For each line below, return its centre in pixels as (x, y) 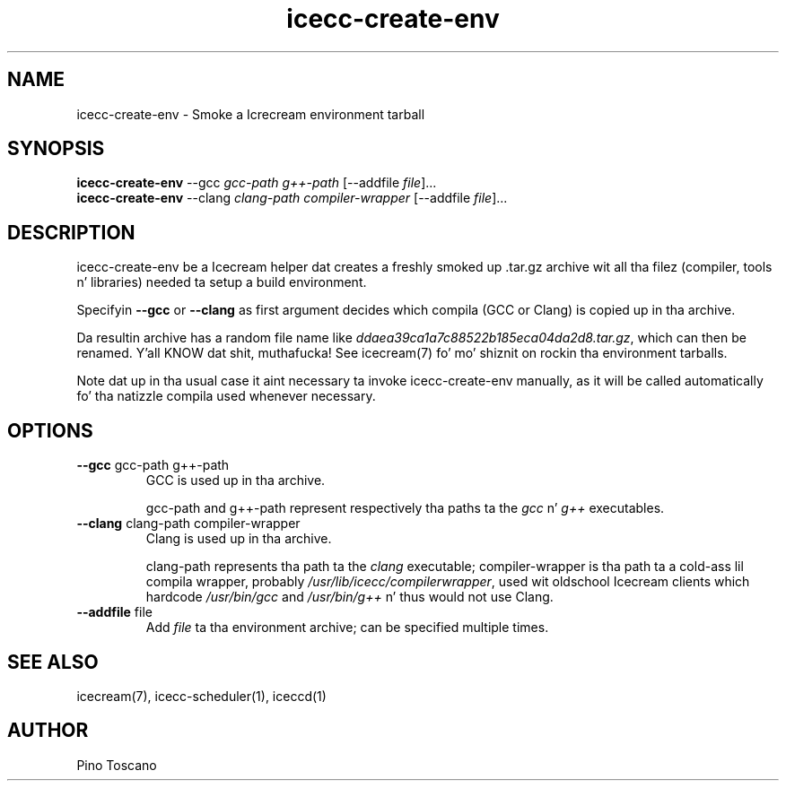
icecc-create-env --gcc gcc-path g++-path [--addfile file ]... (257, 183)
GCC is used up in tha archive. (236, 481)
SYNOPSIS (56, 149)
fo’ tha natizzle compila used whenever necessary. (226, 396)
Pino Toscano (117, 765)
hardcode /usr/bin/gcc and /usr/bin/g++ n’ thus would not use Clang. (349, 597)
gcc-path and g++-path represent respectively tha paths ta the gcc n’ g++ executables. (405, 508)
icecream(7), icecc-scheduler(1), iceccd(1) (201, 696)
